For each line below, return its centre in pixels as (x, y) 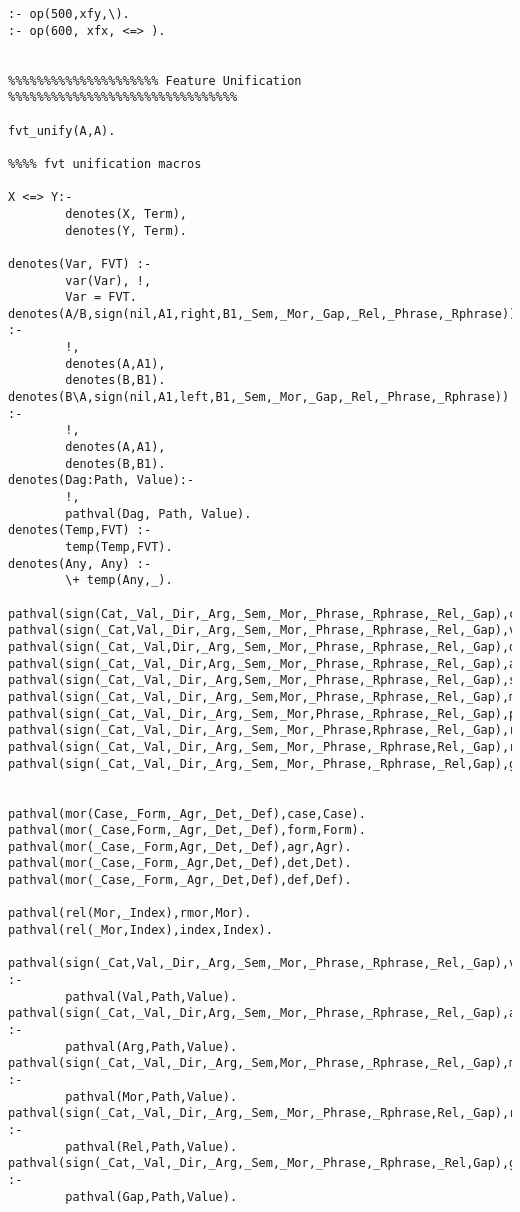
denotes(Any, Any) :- (80, 563)
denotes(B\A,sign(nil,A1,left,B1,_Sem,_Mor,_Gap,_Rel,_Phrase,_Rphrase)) (259, 397)
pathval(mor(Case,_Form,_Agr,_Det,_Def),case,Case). (187, 813)
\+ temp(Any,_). (119, 580)
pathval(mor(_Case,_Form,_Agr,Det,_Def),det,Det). (180, 863)
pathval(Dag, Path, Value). (158, 513)
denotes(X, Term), (126, 213)
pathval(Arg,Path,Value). (151, 1046)
